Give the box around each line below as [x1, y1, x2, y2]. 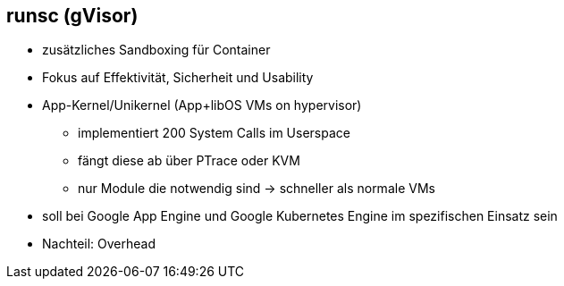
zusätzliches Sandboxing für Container [42, 42, 271, 58]
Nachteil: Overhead [42, 236, 156, 252]
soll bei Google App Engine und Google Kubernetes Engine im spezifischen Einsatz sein [42, 208, 558, 224]
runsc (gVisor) [6, 4, 139, 27]
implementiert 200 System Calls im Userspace [78, 125, 350, 141]
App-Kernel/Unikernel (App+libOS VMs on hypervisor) [42, 97, 362, 114]
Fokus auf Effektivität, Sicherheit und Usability [42, 70, 314, 86]
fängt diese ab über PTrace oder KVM [78, 153, 300, 169]
